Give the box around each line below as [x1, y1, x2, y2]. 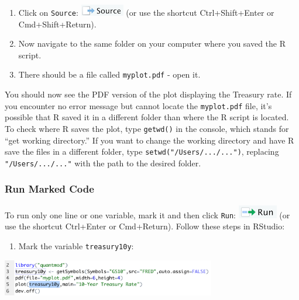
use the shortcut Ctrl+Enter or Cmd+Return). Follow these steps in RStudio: [5, 220, 285, 232]
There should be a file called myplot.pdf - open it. [18, 68, 201, 81]
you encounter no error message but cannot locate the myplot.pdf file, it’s [5, 99, 272, 111]
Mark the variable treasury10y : [18, 239, 134, 252]
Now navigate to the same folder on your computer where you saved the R [18, 37, 286, 50]
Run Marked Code [5, 182, 94, 196]
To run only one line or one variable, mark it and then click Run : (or [5, 208, 290, 221]
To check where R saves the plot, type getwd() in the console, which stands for [5, 122, 289, 134]
